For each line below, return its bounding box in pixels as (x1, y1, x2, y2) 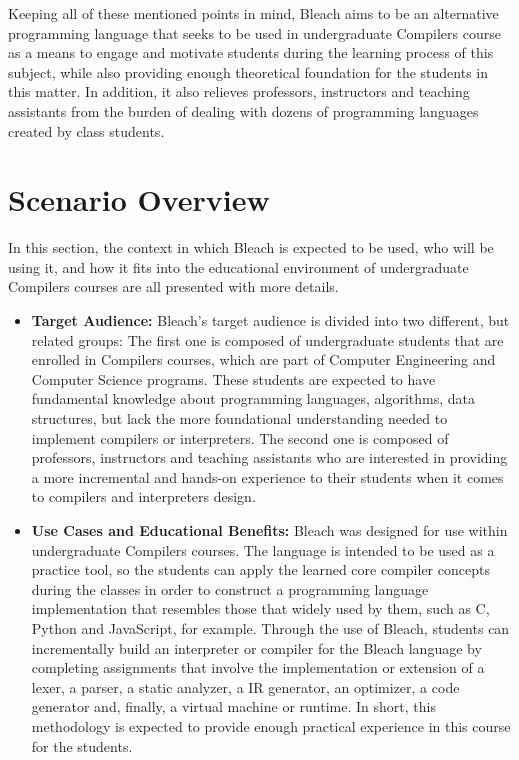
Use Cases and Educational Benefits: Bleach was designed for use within (31, 520, 508, 540)
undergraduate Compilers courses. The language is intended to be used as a (31, 539, 495, 560)
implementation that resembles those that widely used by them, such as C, (31, 598, 490, 619)
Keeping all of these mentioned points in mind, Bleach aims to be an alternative (8, 3, 499, 23)
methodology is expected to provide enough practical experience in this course (31, 715, 511, 736)
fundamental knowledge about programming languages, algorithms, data (31, 388, 476, 409)
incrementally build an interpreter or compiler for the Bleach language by (31, 637, 482, 658)
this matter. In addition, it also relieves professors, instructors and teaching (8, 81, 470, 102)
